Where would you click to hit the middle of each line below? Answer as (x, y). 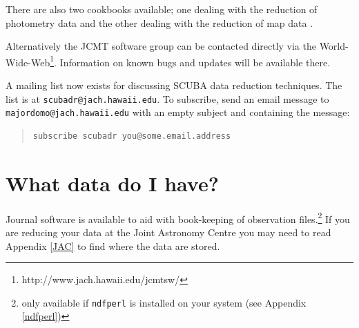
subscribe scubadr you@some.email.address (132, 136)
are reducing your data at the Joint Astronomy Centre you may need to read (168, 232)
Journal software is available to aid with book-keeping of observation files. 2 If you (178, 218)
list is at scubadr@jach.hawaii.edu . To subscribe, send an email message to (167, 98)
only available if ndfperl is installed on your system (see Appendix (164, 302)
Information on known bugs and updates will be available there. (195, 62)
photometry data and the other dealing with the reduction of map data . (159, 22)
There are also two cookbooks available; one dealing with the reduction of (162, 9)
